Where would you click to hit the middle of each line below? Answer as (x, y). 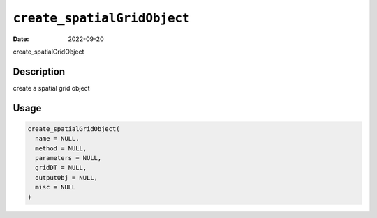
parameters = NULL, (68, 158)
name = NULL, (57, 139)
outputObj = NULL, (66, 177)
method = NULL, (61, 148)
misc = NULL (56, 187)
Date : (21, 39)
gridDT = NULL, (61, 168)
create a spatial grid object (51, 88)
